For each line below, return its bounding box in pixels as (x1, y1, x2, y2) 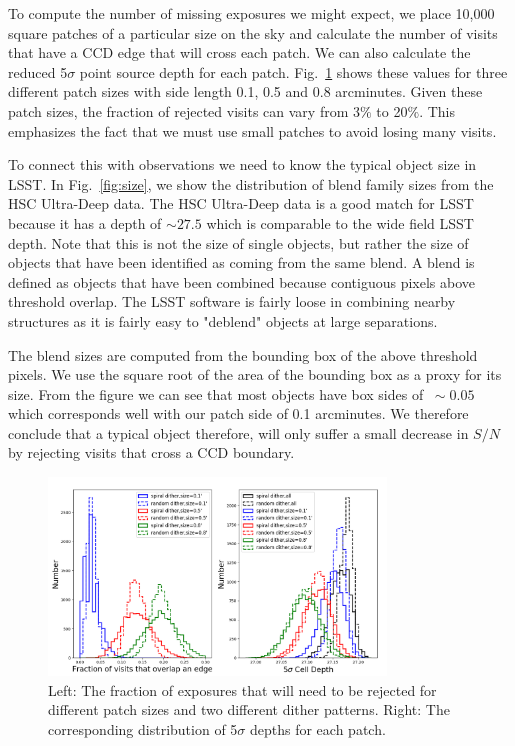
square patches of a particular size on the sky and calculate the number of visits (8, 22, 498, 43)
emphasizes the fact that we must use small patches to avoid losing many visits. (8, 120, 497, 141)
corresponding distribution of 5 (48, 718, 238, 739)
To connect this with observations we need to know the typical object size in (8, 154, 477, 175)
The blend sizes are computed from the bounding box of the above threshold (8, 344, 478, 365)
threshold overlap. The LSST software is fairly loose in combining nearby (8, 291, 456, 312)
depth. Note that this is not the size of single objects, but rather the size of (8, 232, 469, 253)
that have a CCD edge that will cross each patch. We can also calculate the (8, 42, 471, 63)
